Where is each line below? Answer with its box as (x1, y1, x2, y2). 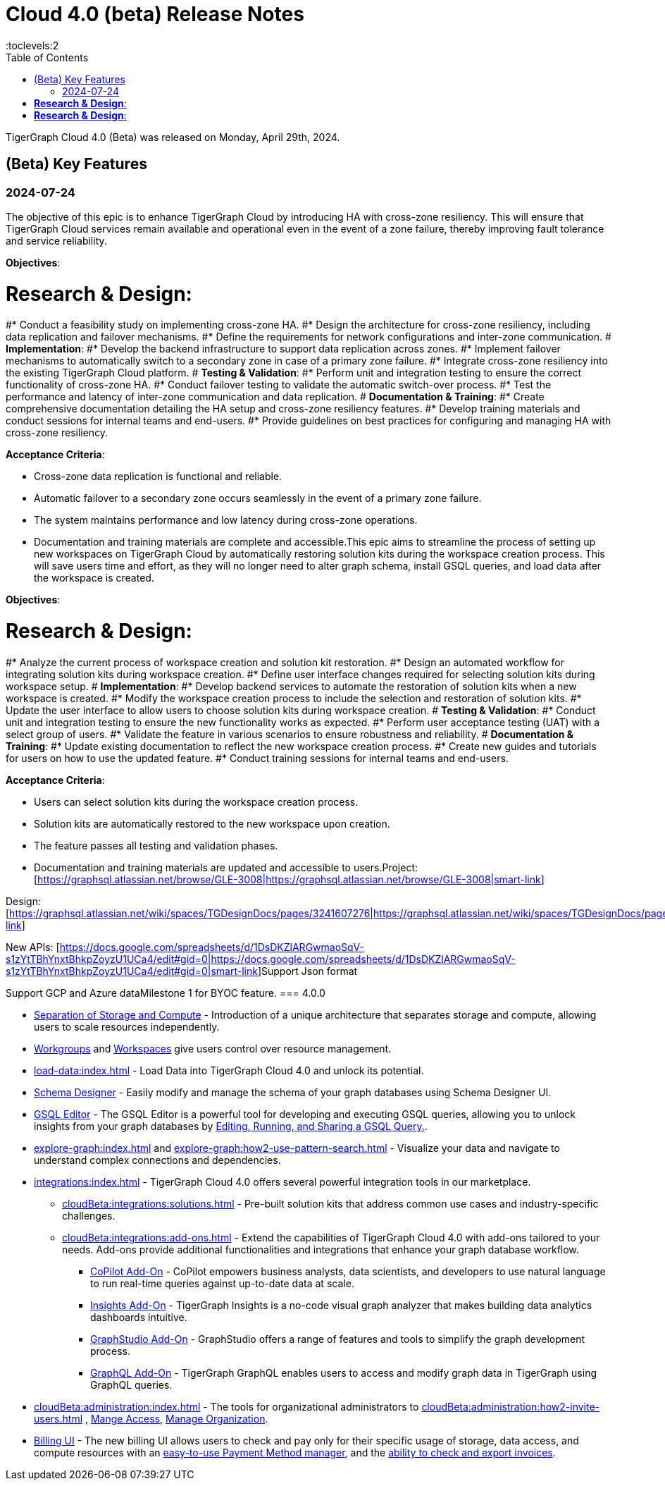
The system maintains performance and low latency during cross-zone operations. (34, 514, 418, 527)
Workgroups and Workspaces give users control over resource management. (34, 1042, 392, 1055)
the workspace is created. (34, 572, 154, 584)
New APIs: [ (6, 940, 60, 953)
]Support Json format (257, 964, 358, 977)
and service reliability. (6, 234, 107, 247)
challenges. (62, 1209, 116, 1222)
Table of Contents (6, 51, 89, 63)
